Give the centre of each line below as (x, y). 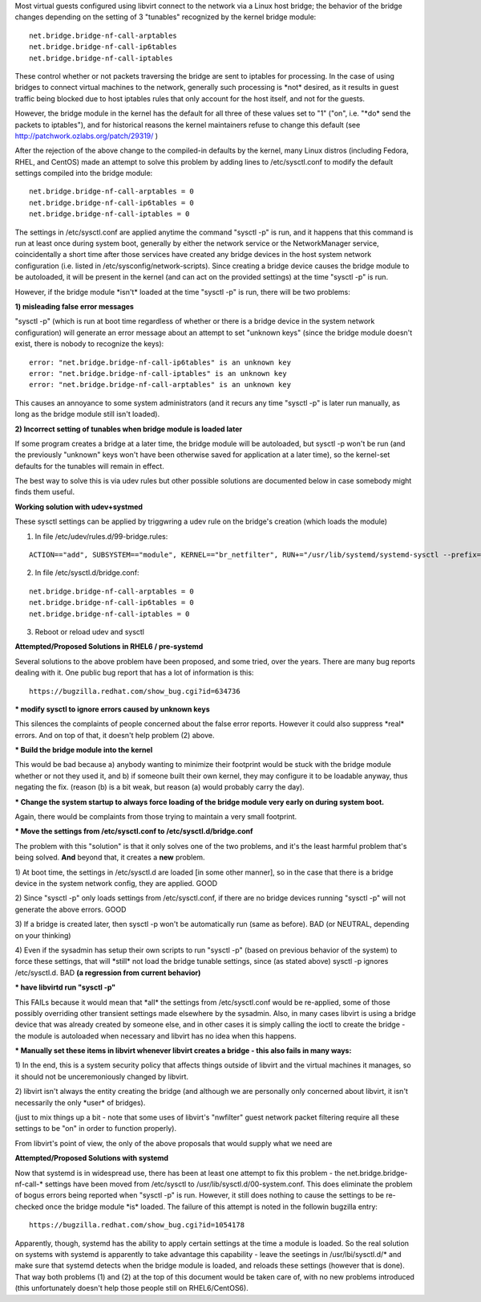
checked (29, 1206)
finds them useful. (45, 492)
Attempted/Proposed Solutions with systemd (91, 1158)
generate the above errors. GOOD (71, 909)
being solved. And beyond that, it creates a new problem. (110, 857)
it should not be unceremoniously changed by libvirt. (101, 1076)
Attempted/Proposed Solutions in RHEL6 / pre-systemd (109, 647)
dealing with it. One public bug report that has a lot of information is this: (134, 673)
